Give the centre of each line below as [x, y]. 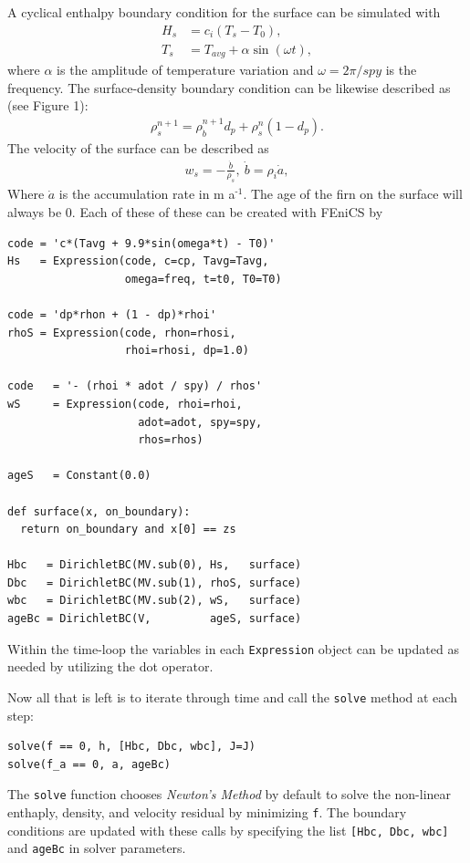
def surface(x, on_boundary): [99, 511]
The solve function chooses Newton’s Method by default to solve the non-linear [230, 794]
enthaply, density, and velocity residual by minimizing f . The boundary [207, 812]
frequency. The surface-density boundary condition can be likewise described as [229, 87]
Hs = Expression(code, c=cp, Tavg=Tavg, [138, 261]
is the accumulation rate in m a [147, 194]
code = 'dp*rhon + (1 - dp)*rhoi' [112, 314]
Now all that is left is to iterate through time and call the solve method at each [232, 697]
